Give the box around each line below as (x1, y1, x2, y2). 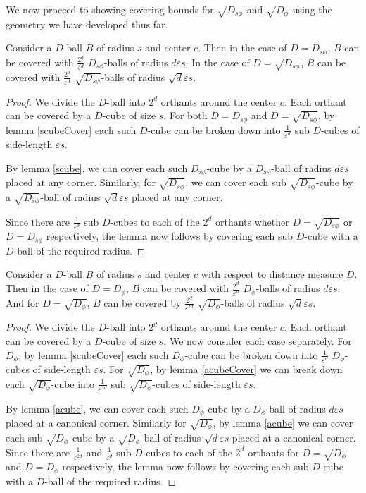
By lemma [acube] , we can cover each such (6, 401, 189, 415)
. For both (163, 108, 208, 123)
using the (292, 2, 332, 16)
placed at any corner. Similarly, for (6, 175, 156, 190)
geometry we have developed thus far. (6, 16, 168, 31)
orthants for (248, 444, 299, 459)
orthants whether (215, 214, 289, 229)
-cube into (51, 376, 94, 391)
